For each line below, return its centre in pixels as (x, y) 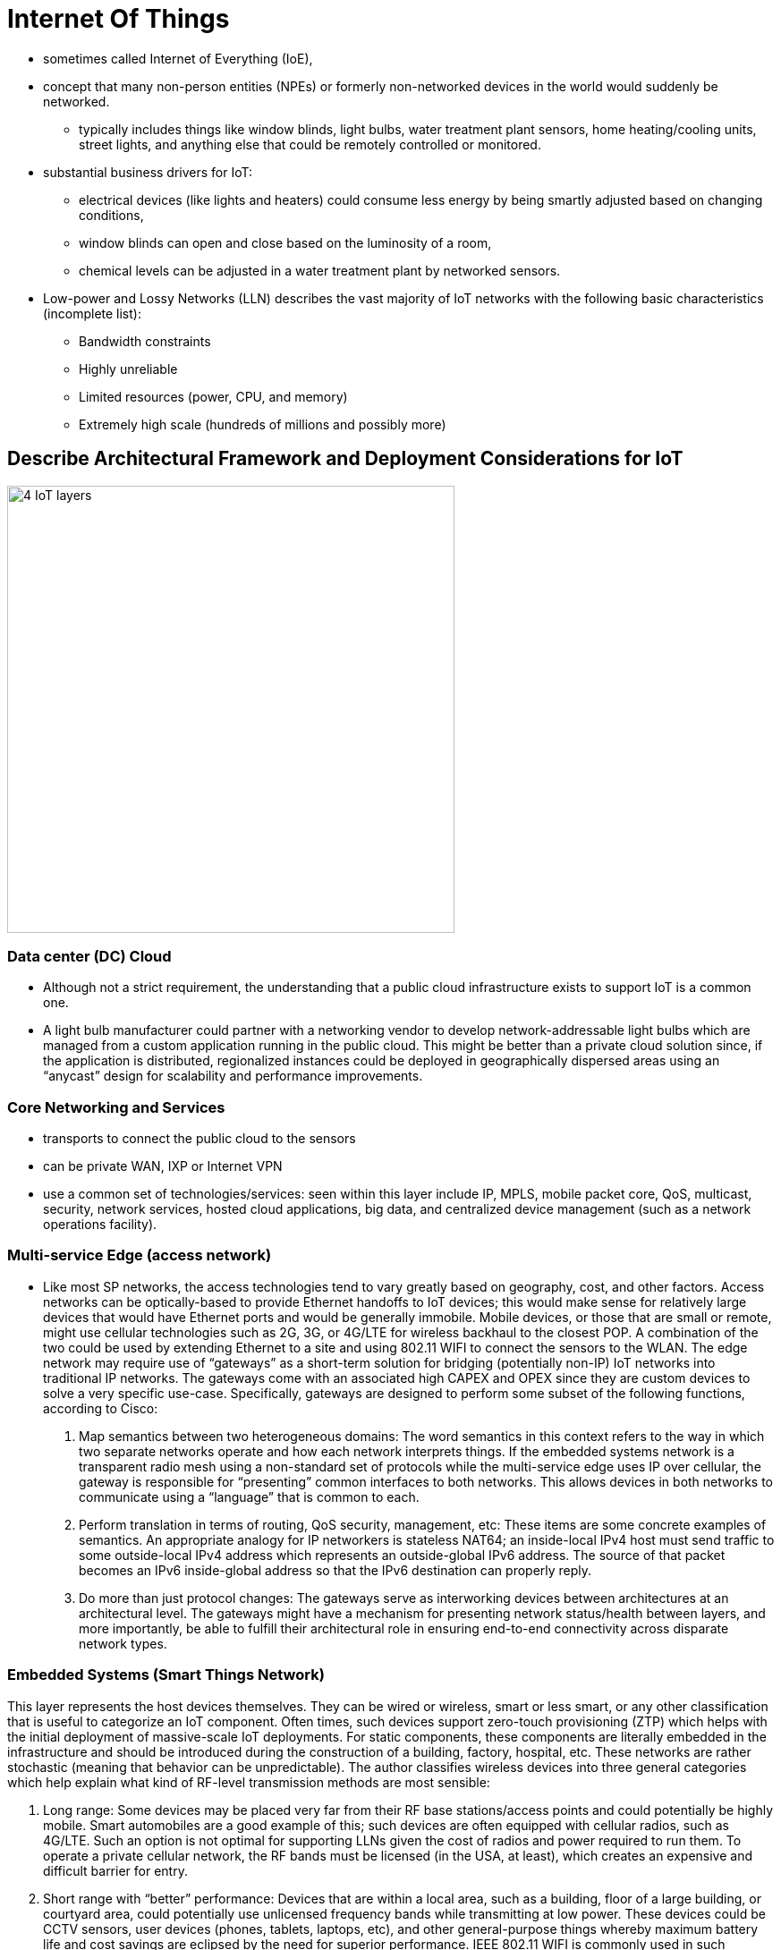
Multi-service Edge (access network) (140, 1255)
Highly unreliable (128, 369)
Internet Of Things (119, 19)
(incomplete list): (92, 313)
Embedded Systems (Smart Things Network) (166, 1675)
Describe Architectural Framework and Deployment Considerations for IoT (345, 459)
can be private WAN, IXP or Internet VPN (163, 1166)
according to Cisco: (101, 1408)
